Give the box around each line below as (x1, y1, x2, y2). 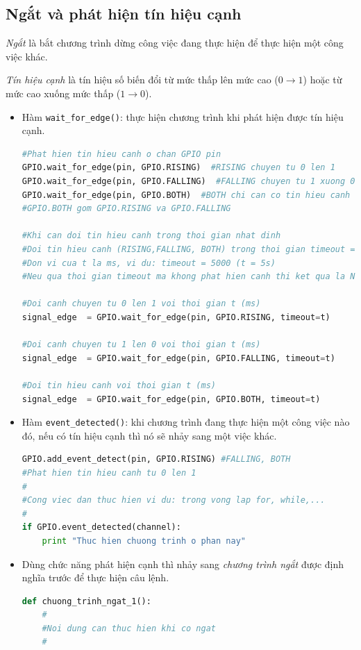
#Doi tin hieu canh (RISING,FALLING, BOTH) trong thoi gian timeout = (22, 244, 355, 254)
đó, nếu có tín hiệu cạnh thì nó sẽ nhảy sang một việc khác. (22, 428, 277, 442)
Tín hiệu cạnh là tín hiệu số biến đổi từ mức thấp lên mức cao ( (6, 72, 278, 87)
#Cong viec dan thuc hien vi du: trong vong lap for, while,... (22, 495, 326, 506)
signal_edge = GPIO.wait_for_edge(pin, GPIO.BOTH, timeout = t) (22, 394, 321, 404)
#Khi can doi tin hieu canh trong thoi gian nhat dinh (22, 231, 281, 241)
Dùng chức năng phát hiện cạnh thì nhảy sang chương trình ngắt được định (22, 556, 344, 571)
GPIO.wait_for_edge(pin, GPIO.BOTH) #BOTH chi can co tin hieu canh (22, 190, 351, 200)
